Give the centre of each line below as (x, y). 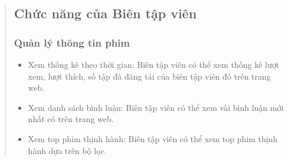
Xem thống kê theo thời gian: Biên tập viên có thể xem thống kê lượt (154, 64)
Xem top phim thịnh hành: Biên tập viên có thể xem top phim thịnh (153, 138)
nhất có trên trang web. (71, 119)
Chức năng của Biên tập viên (105, 13)
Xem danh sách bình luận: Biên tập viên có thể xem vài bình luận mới (156, 107)
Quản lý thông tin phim (72, 42)
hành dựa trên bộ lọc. (67, 150)
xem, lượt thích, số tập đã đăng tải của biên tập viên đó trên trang (149, 76)
